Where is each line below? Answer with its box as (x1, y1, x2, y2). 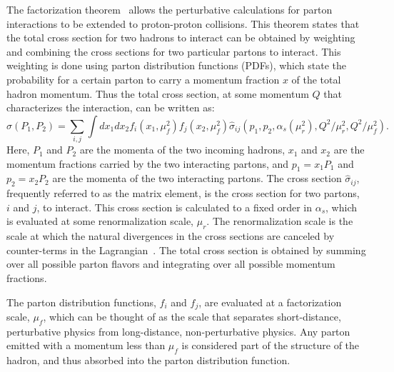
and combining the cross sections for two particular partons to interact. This (6, 44, 341, 59)
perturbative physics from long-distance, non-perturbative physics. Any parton (6, 323, 350, 338)
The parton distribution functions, (6, 294, 156, 309)
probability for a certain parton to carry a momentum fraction (6, 71, 280, 86)
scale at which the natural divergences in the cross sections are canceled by (6, 228, 335, 243)
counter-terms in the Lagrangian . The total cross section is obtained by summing (6, 242, 366, 257)
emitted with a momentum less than (6, 338, 166, 353)
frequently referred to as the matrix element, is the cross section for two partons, (6, 186, 360, 201)
